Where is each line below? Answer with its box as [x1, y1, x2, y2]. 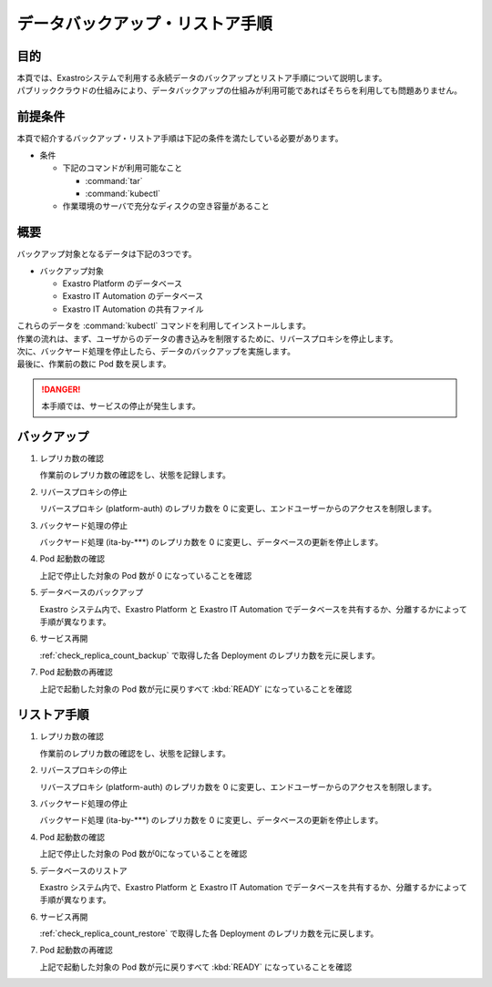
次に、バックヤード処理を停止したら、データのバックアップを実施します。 [16, 345, 296, 356]
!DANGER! [41, 384, 81, 395]
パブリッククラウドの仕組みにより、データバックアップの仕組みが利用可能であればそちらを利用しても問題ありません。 [16, 85, 462, 96]
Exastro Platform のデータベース [62, 278, 182, 289]
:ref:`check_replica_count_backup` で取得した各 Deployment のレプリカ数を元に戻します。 [39, 650, 380, 661]
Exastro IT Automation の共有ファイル [62, 303, 204, 314]
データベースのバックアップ [39, 587, 144, 598]
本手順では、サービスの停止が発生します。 [41, 401, 200, 412]
